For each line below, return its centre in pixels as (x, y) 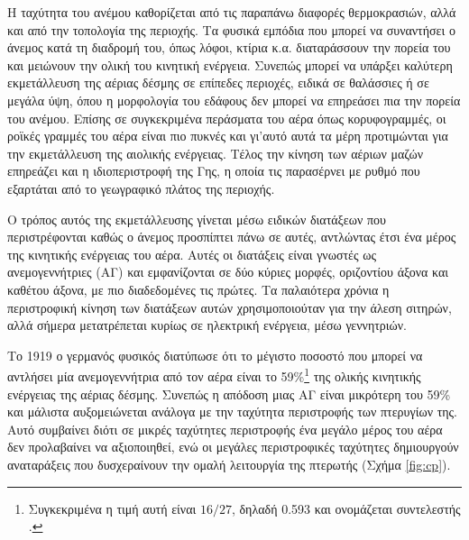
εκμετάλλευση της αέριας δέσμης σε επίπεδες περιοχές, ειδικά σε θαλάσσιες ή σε (218, 82)
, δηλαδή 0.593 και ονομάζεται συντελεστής (346, 508)
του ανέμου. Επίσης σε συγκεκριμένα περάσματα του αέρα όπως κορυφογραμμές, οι (227, 118)
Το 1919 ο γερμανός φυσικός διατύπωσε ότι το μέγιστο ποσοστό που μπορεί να (215, 355)
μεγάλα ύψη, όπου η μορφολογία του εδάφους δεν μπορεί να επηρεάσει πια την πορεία (234, 100)
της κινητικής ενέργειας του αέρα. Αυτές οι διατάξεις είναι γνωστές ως (192, 254)
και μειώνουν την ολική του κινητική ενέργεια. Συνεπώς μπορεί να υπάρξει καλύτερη (230, 64)
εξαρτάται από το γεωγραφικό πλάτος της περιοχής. (141, 188)
